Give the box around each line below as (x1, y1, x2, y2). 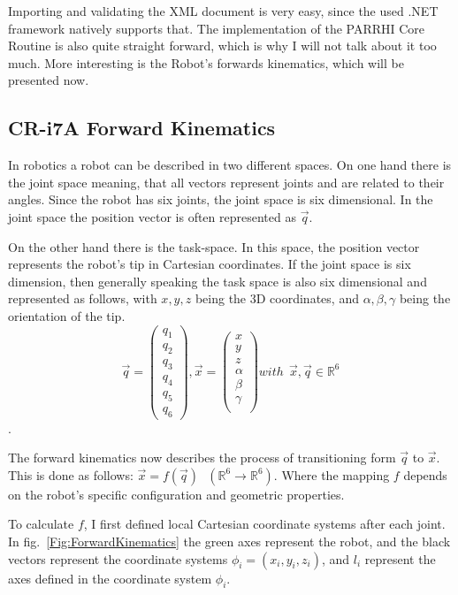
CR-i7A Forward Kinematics (8, 114, 276, 141)
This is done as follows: (8, 465, 134, 484)
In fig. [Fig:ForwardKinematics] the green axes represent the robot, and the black (8, 531, 451, 550)
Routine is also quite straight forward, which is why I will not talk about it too (8, 36, 437, 55)
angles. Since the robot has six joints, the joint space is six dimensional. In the (8, 190, 433, 209)
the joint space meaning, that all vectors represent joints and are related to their (8, 172, 445, 191)
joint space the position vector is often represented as (8, 207, 296, 225)
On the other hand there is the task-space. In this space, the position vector (8, 237, 420, 256)
